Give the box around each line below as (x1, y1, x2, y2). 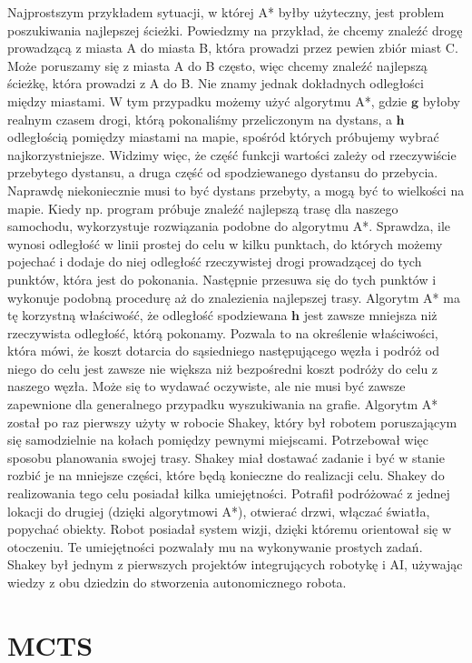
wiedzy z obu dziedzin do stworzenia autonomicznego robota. (7, 573, 347, 591)
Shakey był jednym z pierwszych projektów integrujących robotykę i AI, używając (7, 555, 463, 574)
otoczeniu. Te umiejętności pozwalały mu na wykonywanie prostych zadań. (7, 537, 423, 556)
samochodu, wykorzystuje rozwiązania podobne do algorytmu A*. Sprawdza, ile (7, 216, 451, 236)
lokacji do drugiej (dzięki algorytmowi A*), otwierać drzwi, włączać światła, (7, 501, 430, 520)
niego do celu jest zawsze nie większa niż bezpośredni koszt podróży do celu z (7, 358, 438, 377)
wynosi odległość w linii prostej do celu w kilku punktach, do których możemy (7, 234, 443, 253)
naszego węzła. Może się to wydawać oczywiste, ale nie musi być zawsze (7, 377, 406, 396)
